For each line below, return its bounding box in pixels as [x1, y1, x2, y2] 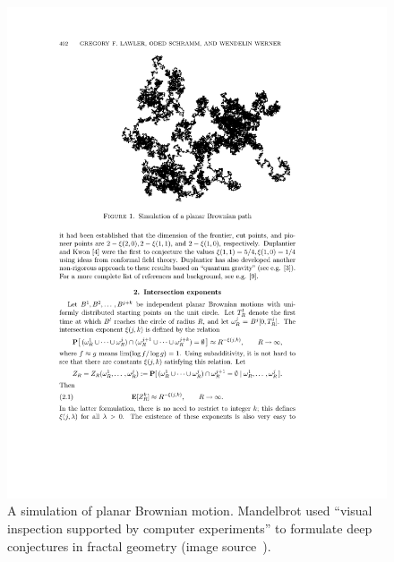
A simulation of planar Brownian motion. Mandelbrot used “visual [7, 501, 373, 520]
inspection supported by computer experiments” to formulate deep [7, 519, 373, 538]
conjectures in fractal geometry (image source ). [7, 536, 271, 555]
